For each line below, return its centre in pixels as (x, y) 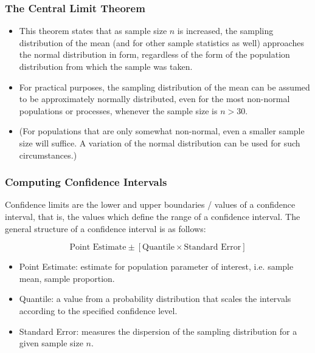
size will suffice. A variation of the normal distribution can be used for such (160, 142)
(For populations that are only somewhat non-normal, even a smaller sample (162, 131)
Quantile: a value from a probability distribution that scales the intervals (155, 299)
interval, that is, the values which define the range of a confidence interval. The (153, 216)
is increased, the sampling (225, 31)
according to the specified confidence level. (98, 310)
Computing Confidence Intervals (86, 182)
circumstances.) (48, 155)
